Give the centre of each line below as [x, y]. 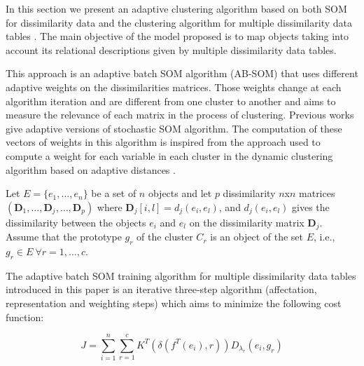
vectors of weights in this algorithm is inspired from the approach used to [163, 142]
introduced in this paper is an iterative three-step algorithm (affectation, [161, 289]
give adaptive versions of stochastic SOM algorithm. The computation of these [174, 128]
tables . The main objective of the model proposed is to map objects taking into [177, 36]
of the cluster [165, 237]
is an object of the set [257, 237]
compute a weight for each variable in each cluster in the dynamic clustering [169, 155]
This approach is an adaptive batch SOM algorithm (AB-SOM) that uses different [182, 73]
